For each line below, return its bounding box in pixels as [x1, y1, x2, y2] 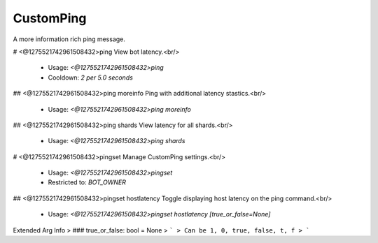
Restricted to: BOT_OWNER [48, 178, 126, 186]
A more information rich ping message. [13, 35, 126, 43]
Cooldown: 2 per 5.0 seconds [48, 73, 133, 82]
